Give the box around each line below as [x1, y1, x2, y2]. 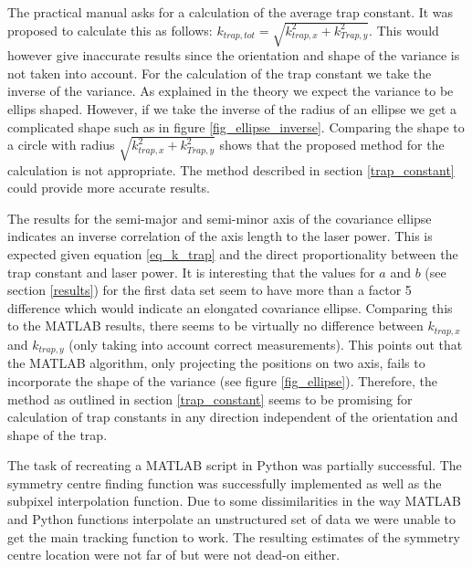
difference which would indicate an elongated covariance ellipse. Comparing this [7, 298, 453, 317]
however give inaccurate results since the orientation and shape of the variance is [7, 46, 460, 65]
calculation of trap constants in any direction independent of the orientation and [7, 407, 458, 426]
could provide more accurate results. [7, 178, 210, 197]
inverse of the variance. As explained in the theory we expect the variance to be [7, 81, 454, 100]
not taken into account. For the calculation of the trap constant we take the [7, 63, 432, 82]
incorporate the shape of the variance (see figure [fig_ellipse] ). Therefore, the [7, 371, 438, 390]
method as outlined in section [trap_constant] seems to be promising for [7, 389, 413, 408]
